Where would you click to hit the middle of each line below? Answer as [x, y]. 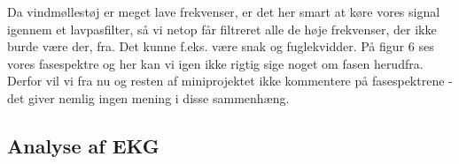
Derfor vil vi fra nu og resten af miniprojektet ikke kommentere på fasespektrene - [230, 81]
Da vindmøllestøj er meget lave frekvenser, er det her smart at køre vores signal [224, 11]
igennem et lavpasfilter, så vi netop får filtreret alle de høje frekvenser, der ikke [222, 29]
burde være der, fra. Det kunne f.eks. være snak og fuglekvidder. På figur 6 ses [221, 46]
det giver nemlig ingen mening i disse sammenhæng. [148, 97]
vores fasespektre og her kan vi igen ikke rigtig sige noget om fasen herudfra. [215, 63]
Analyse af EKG [83, 145]
